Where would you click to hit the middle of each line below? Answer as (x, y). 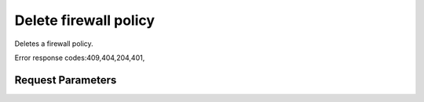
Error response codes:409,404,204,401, (80, 58)
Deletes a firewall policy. (54, 44)
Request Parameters (66, 80)
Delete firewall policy (85, 20)
